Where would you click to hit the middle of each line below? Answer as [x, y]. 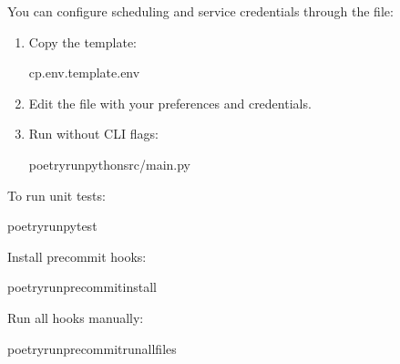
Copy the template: [83, 42]
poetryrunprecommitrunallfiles [92, 348]
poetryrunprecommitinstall [82, 287]
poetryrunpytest [52, 226]
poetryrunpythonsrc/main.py [109, 164]
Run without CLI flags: [93, 134]
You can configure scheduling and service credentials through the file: [200, 11]
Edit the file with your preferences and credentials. [170, 103]
